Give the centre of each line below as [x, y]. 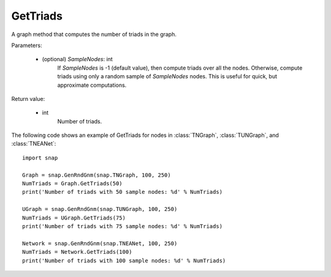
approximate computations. [92, 85]
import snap [40, 158]
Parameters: [27, 45]
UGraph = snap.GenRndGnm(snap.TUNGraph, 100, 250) [100, 209]
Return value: [28, 98]
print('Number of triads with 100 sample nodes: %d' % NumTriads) [124, 260]
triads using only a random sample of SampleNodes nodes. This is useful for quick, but [167, 76]
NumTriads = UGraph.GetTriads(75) [74, 218]
